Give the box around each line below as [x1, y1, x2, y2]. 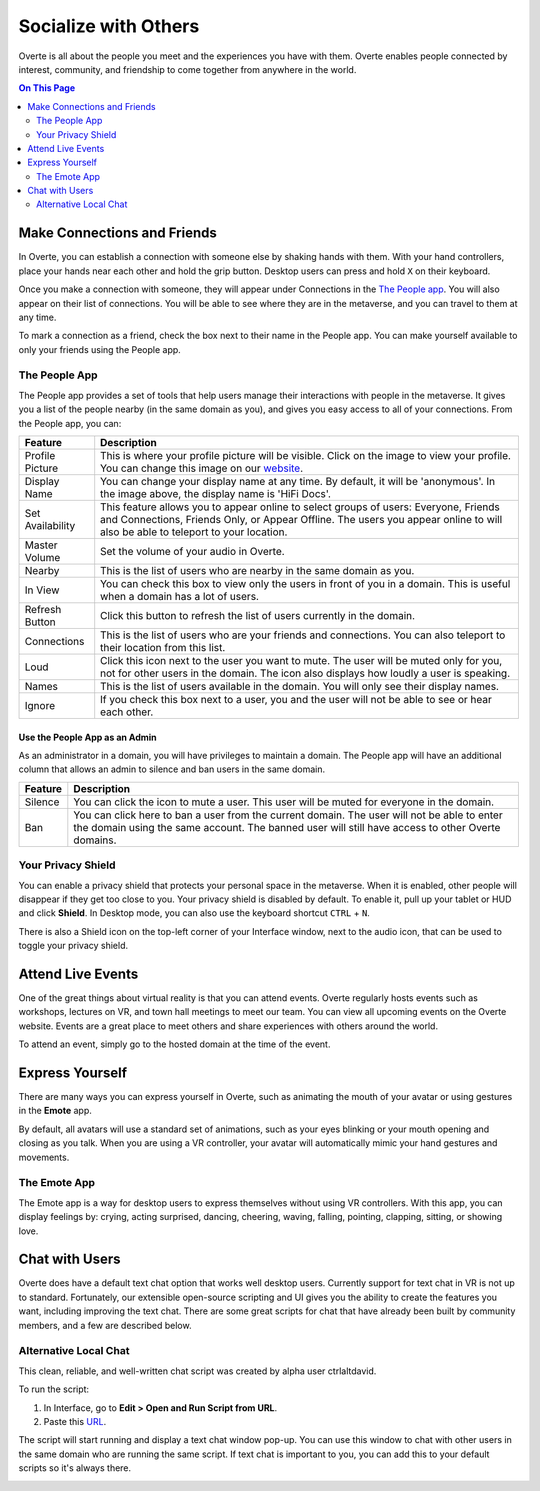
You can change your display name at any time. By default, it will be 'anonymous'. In [100, 475, 495, 489]
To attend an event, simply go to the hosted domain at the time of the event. [18, 1038, 331, 1050]
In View [24, 583, 60, 597]
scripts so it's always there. [18, 1462, 132, 1474]
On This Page [18, 82, 76, 94]
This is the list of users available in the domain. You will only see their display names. [100, 680, 500, 694]
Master [24, 538, 59, 552]
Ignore [24, 699, 55, 713]
